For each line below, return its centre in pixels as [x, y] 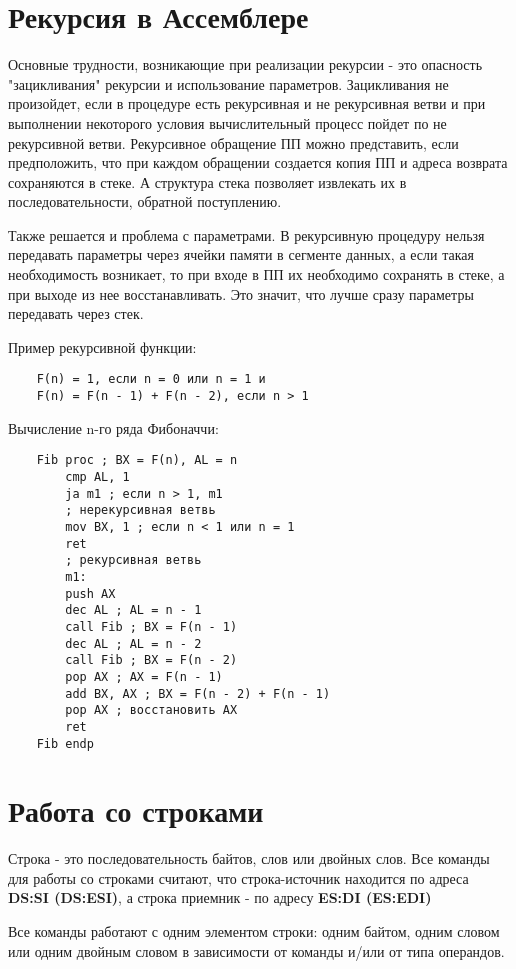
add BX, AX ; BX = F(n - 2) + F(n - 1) [198, 693]
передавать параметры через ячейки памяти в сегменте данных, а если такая [241, 254]
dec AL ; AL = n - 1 [133, 610]
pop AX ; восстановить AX [151, 710]
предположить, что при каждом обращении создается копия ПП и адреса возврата [258, 162]
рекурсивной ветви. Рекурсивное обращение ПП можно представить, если [233, 142]
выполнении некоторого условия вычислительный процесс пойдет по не [227, 122]
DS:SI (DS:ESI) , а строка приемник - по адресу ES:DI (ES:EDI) [220, 897]
